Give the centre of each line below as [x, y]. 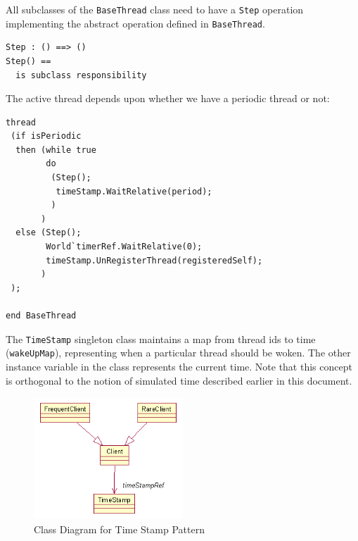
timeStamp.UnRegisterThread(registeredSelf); [154, 260]
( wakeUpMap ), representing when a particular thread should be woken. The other [178, 353]
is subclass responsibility [81, 75]
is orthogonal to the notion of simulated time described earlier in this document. [179, 380]
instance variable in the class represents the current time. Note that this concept [179, 366]
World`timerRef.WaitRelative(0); [124, 247]
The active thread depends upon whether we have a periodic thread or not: [168, 98]
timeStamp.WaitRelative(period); [134, 191]
